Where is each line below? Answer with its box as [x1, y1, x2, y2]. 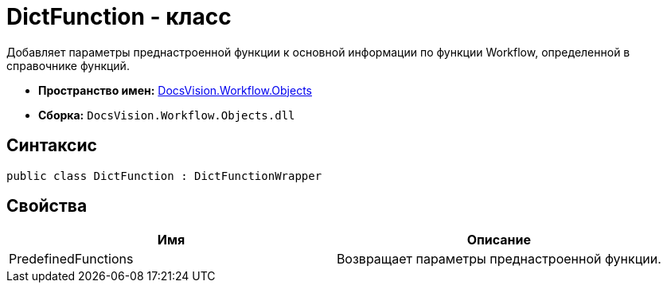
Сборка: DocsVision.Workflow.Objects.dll [38, 107, 295, 122]
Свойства [6, 196, 88, 217]
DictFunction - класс [6, 3, 232, 30]
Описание [466, 232, 532, 248]
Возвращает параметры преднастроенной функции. [336, 251, 661, 268]
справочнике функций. [6, 58, 130, 72]
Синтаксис [6, 135, 97, 156]
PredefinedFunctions [9, 251, 134, 268]
